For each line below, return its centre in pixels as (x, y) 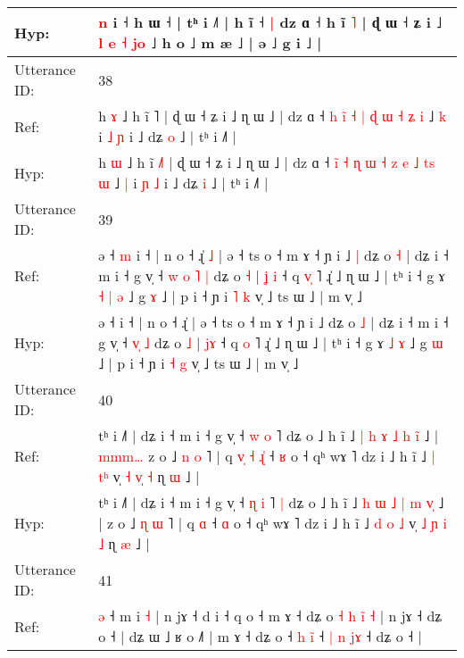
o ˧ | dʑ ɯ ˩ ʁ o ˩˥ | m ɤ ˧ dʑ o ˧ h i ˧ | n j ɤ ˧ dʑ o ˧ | (260, 636)
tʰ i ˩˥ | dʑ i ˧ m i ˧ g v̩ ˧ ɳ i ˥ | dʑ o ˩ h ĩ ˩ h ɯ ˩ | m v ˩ (271, 502)
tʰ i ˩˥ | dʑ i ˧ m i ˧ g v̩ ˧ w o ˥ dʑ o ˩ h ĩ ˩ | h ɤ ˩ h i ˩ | (269, 435)
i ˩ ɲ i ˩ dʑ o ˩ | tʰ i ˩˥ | (168, 136)
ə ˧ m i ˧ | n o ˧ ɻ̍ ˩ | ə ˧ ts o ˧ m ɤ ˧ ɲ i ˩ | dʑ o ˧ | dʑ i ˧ (273, 255)
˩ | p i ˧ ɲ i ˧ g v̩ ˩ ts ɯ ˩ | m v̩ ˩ (199, 363)
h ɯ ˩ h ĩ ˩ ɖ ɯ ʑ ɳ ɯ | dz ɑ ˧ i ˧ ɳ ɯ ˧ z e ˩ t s (267, 162)
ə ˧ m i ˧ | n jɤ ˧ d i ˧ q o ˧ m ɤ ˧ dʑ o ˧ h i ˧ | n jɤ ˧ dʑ (270, 616)
